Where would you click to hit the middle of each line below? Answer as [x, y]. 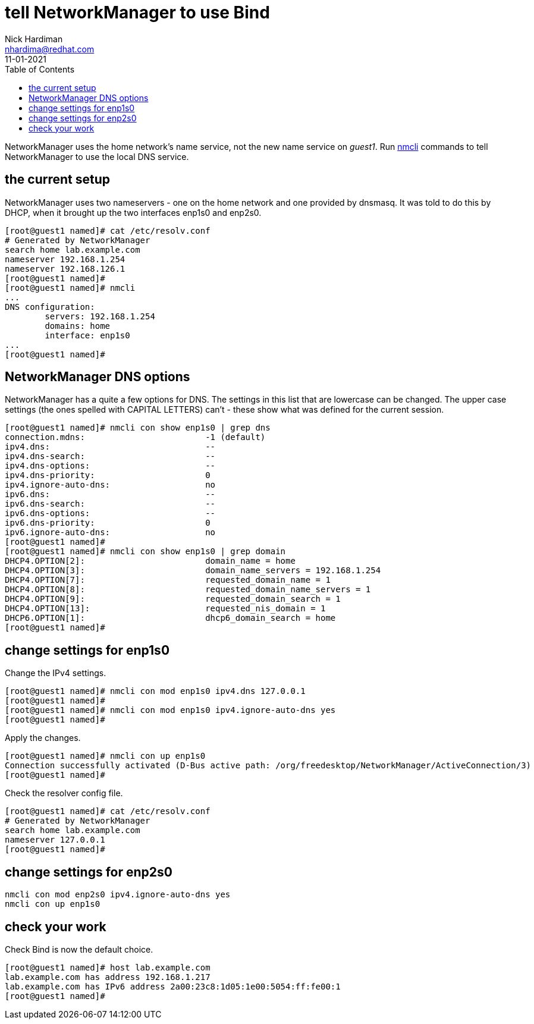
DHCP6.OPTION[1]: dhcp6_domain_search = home [170, 618]
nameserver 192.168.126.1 [65, 268]
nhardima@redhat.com [50, 49]
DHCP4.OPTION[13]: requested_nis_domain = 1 [165, 609]
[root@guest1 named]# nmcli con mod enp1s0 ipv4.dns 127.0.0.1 [155, 691]
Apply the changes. [43, 738]
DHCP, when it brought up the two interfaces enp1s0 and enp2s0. [133, 212]
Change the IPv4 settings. [56, 673]
